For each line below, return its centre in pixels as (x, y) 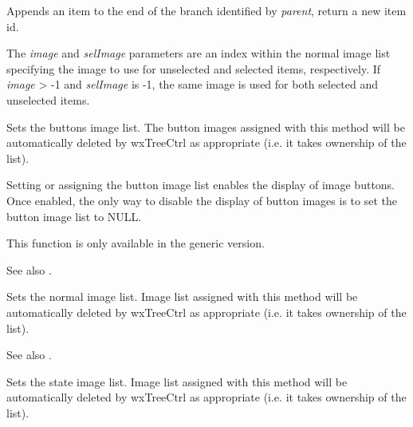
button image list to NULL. (74, 216)
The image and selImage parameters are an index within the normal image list (199, 53)
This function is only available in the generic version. (136, 243)
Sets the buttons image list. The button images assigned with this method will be (206, 127)
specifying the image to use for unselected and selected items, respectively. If (194, 68)
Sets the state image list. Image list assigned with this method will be (177, 381)
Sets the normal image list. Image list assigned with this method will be (182, 297)
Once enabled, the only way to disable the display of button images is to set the (202, 200)
